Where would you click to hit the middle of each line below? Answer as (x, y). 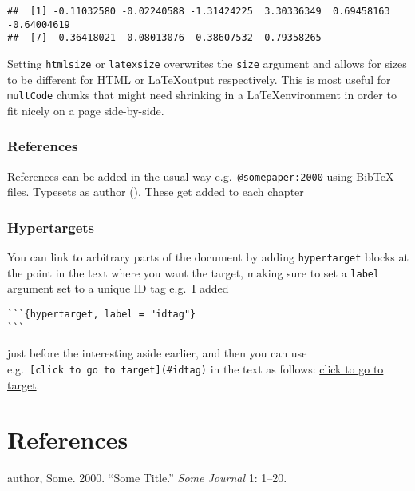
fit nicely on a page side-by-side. (86, 110)
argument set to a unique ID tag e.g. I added (118, 288)
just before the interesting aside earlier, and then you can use (157, 353)
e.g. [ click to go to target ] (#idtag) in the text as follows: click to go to (196, 368)
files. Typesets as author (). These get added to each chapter (156, 192)
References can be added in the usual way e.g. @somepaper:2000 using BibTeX (201, 176)
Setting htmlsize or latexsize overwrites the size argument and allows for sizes (207, 63)
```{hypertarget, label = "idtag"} (102, 315)
